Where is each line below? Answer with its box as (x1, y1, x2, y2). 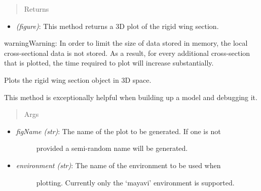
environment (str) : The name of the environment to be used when (16, 160, 221, 170)
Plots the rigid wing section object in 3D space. (4, 74, 152, 85)
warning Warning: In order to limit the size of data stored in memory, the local (4, 38, 248, 48)
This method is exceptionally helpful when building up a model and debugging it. (4, 91, 257, 102)
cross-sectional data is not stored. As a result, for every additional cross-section (4, 47, 250, 58)
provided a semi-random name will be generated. (36, 143, 188, 153)
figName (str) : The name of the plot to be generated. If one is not (16, 125, 221, 136)
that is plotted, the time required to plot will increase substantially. (4, 57, 214, 68)
